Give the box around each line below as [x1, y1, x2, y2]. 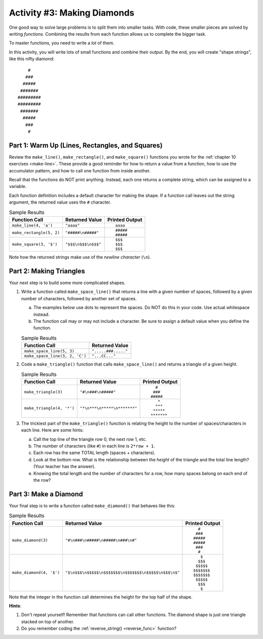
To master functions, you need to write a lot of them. [9, 40, 114, 46]
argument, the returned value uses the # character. [9, 199, 112, 205]
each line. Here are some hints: [21, 427, 84, 433]
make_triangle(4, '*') [24, 406, 75, 411]
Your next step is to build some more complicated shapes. [9, 280, 126, 286]
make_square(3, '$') [12, 242, 58, 247]
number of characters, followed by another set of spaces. [21, 295, 137, 301]
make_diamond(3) [12, 537, 48, 543]
